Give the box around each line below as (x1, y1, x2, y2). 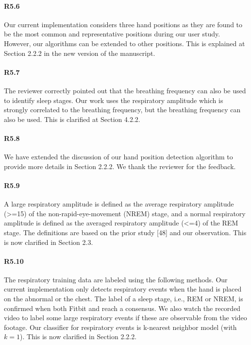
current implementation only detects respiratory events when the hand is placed (4, 284, 242, 294)
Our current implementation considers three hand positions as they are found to (4, 19, 243, 29)
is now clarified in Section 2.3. (4, 237, 93, 247)
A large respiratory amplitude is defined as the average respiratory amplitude (4, 199, 234, 209)
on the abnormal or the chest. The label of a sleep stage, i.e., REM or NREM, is (4, 293, 243, 304)
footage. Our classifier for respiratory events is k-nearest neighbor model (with (4, 322, 237, 332)
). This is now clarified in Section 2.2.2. (19, 331, 137, 342)
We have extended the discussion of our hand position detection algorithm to (4, 152, 233, 162)
